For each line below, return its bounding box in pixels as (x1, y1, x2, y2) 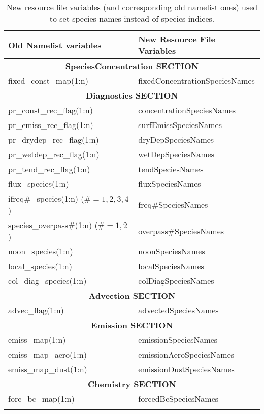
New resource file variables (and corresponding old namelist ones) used (6, 1, 258, 13)
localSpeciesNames (138, 260, 204, 272)
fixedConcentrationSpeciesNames (138, 75, 255, 86)
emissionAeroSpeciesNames (138, 348, 235, 360)
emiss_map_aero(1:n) (8, 348, 87, 360)
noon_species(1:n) (8, 245, 73, 257)
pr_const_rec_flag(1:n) (8, 104, 93, 116)
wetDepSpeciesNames (138, 148, 214, 160)
